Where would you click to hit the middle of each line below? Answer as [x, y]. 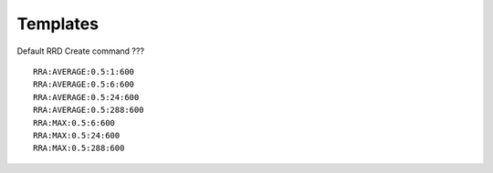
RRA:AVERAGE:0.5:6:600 [84, 85]
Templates [58, 24]
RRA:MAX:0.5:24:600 [77, 135]
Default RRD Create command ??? [81, 51]
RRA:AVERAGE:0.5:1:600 [84, 71]
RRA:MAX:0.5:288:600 [79, 148]
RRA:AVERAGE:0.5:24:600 [86, 97]
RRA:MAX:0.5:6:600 [74, 122]
